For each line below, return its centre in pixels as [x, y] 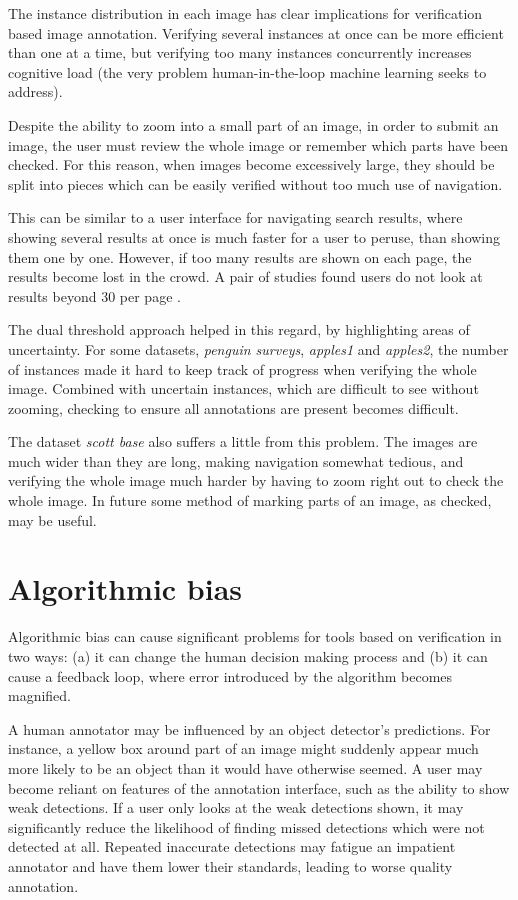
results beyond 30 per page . [94, 295]
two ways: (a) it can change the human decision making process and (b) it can [248, 655]
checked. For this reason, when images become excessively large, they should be [251, 164]
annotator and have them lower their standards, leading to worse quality [230, 865]
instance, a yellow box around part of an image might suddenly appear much [243, 748]
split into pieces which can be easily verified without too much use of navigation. [255, 183]
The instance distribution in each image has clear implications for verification [245, 13]
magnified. [40, 695]
